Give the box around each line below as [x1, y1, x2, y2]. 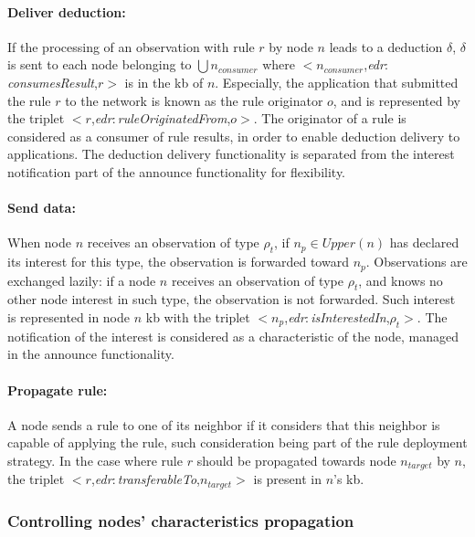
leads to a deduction [329, 37, 443, 56]
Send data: [7, 198, 76, 217]
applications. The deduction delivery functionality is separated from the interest [7, 144, 455, 163]
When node [7, 233, 72, 252]
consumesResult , [7, 72, 98, 91]
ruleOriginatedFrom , [117, 109, 231, 128]
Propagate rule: [7, 380, 108, 399]
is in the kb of [124, 72, 204, 91]
